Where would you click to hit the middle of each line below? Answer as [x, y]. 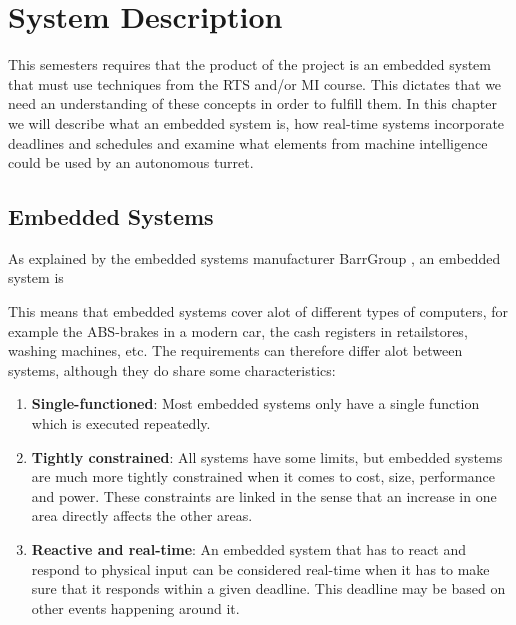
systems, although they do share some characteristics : [172, 369]
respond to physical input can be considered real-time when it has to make [260, 568]
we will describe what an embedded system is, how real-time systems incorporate [256, 122]
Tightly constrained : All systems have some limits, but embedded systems [267, 456]
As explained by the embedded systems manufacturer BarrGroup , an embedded [254, 257]
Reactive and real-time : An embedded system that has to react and [249, 549]
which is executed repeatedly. [121, 423]
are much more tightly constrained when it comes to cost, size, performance [263, 476]
